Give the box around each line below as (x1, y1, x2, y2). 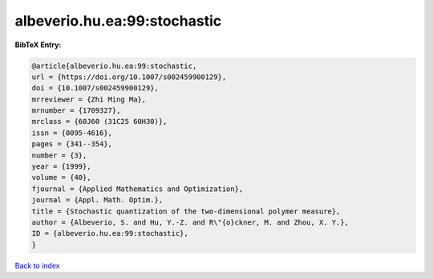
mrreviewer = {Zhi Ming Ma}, (31, 94, 147, 104)
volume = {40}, (31, 173, 91, 182)
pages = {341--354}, (31, 140, 112, 149)
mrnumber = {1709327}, (31, 106, 121, 115)
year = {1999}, (31, 162, 91, 171)
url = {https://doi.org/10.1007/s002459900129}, (31, 72, 227, 82)
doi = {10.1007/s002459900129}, (31, 84, 160, 93)
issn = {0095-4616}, (31, 128, 112, 138)
